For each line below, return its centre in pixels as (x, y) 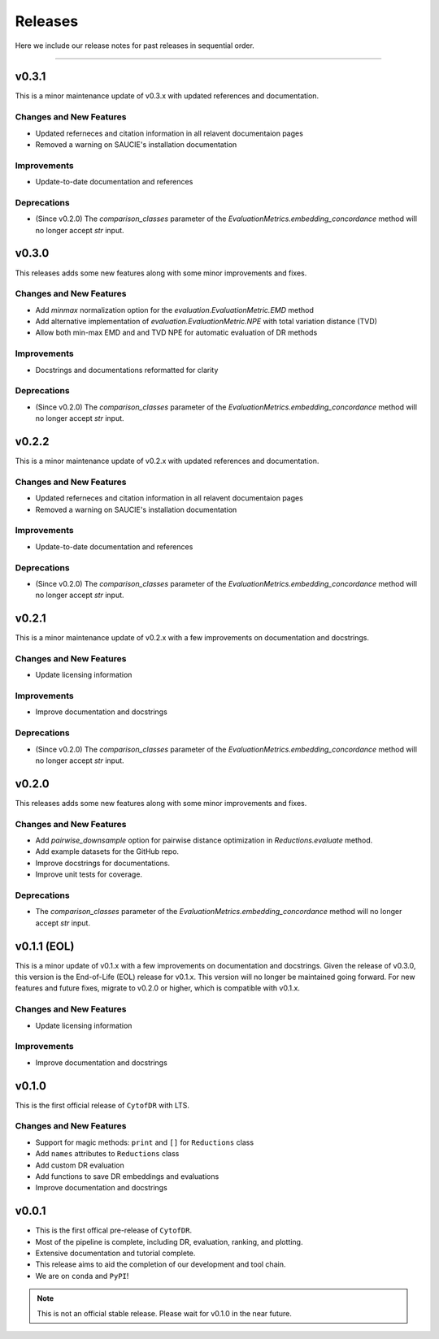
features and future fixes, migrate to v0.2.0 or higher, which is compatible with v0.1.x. (158, 988)
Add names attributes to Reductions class (107, 1154)
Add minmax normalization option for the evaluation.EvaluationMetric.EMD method (175, 310)
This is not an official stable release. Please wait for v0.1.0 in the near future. (165, 1313)
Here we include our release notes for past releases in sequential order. (135, 45)
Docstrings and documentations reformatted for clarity (127, 370)
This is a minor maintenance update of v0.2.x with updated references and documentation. (167, 461)
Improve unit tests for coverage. (89, 874)
